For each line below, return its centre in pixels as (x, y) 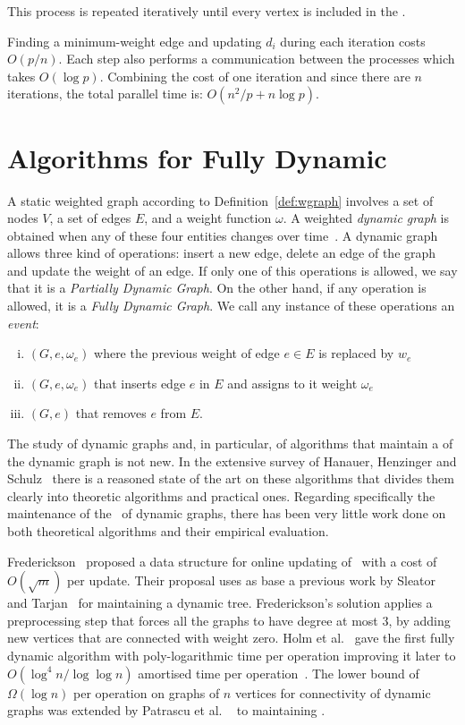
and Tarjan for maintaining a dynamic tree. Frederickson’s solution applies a (220, 603)
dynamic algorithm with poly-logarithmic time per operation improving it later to (232, 655)
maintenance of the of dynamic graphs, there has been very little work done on (227, 513)
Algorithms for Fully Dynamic (197, 157)
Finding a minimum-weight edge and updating (135, 41)
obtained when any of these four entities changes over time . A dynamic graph (223, 235)
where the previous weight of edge (187, 353)
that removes (111, 413)
